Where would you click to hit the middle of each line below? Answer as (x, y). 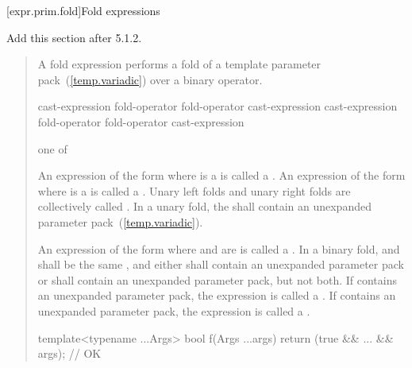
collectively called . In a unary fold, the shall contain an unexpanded (204, 206)
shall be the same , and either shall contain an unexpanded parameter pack (221, 264)
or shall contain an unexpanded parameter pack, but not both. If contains (218, 279)
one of (52, 148)
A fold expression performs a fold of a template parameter (179, 64)
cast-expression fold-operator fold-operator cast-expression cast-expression (218, 106)
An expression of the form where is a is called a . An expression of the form (221, 175)
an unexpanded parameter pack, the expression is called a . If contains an (217, 295)
